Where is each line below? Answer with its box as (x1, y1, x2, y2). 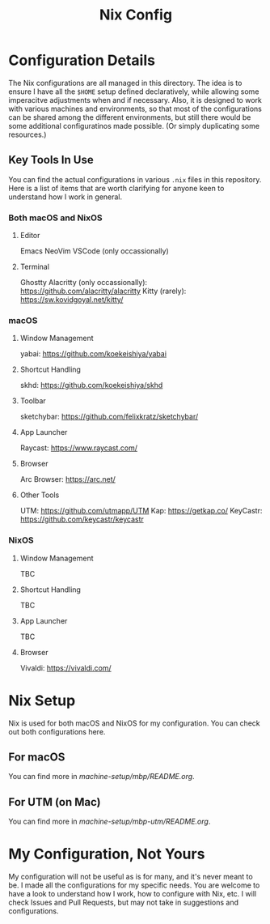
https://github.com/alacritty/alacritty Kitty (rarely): (19, 286, 187, 296)
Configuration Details (8, 51, 156, 70)
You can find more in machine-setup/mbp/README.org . (8, 772, 196, 781)
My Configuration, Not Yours (8, 845, 205, 863)
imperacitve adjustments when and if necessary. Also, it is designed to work (8, 95, 263, 104)
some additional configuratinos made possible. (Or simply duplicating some (8, 121, 260, 130)
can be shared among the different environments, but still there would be (8, 112, 251, 122)
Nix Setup (8, 691, 76, 709)
